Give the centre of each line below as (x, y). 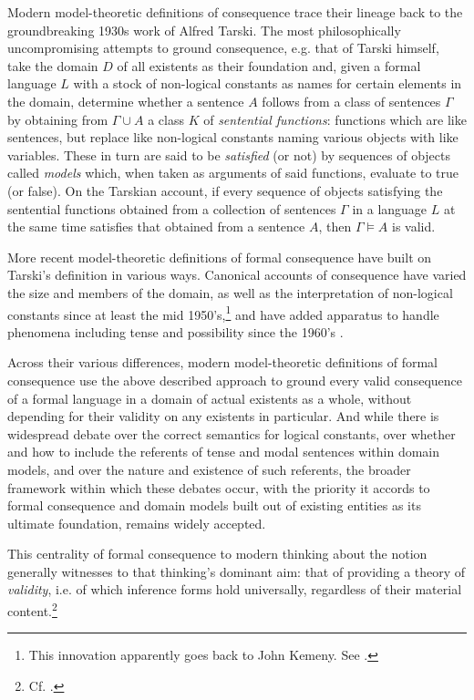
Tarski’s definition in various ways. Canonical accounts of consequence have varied (237, 275)
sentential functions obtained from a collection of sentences (172, 208)
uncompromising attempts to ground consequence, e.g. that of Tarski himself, (223, 48)
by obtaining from (58, 119)
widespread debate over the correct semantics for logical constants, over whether (232, 433)
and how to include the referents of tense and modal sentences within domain (224, 452)
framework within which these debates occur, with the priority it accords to (219, 487)
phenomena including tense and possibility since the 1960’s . (175, 331)
